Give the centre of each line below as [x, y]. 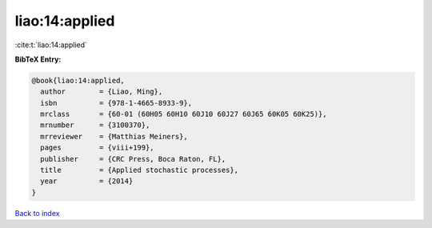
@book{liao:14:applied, [78, 80]
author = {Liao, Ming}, [102, 92]
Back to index [37, 213]
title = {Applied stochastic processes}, [140, 170]
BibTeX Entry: [38, 59]
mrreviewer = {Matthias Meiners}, [114, 136]
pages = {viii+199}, [98, 148]
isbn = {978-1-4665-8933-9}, [116, 103]
